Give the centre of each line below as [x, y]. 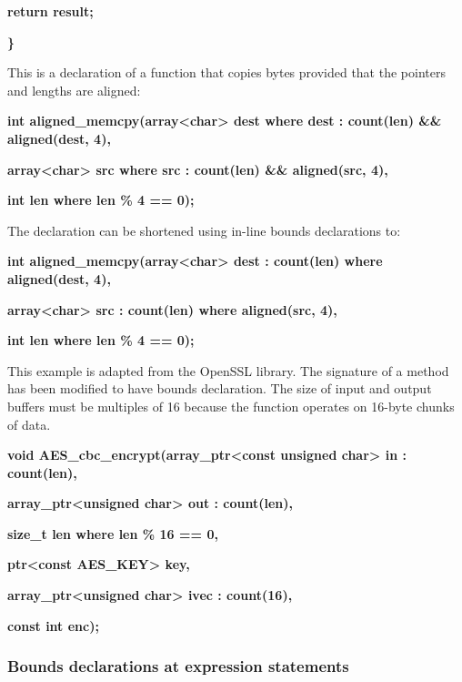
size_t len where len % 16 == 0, [113, 533]
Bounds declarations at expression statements [178, 666]
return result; [50, 11]
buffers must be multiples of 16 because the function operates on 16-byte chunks [231, 406]
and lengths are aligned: [74, 90]
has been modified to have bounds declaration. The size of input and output [220, 388]
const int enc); [53, 625]
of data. [29, 424]
